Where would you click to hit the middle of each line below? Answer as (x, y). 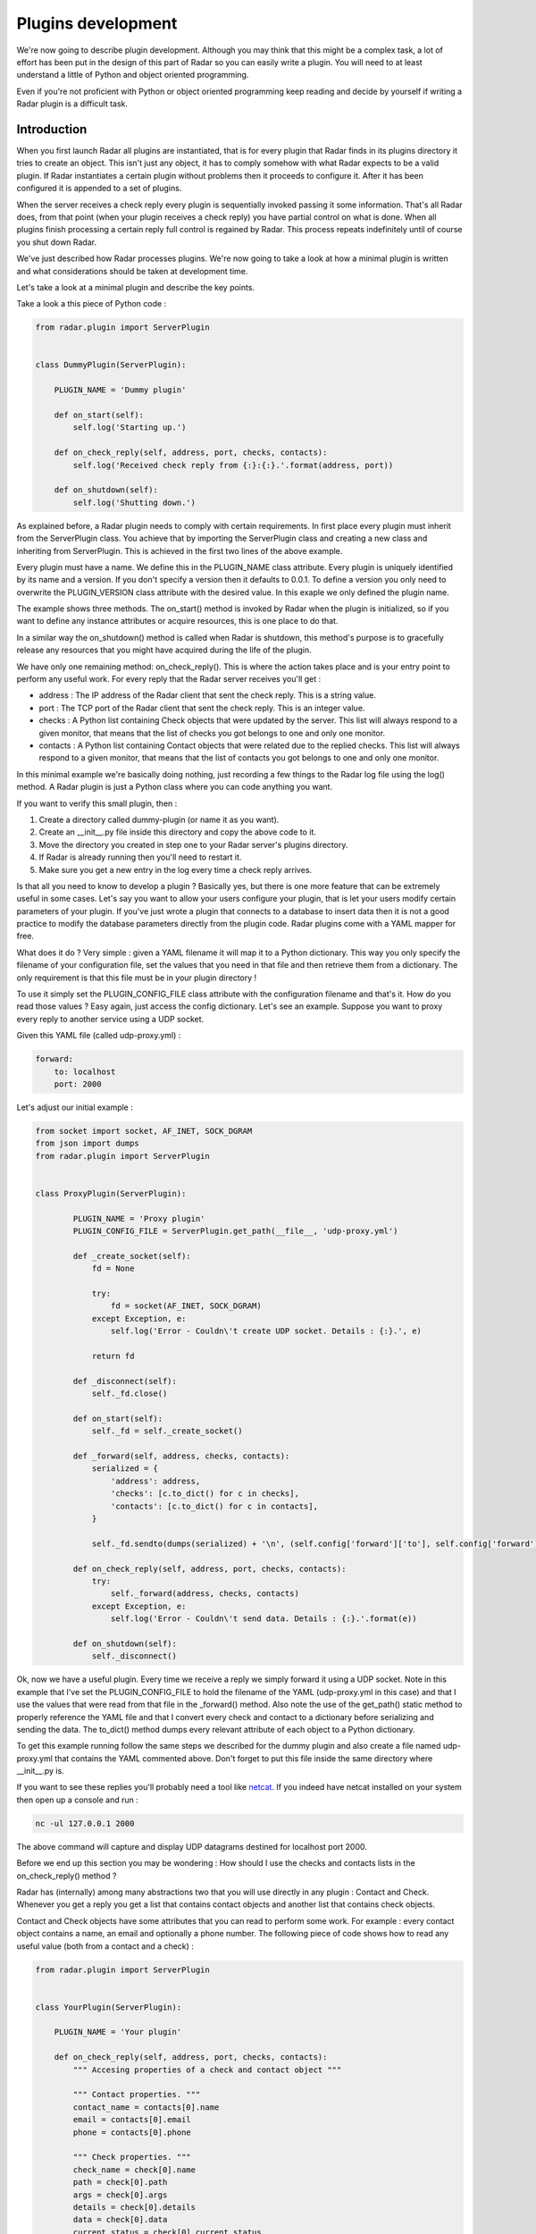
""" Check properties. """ (132, 2157)
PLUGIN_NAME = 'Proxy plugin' (139, 1218)
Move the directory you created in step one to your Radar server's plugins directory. (193, 844)
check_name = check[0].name (134, 2170)
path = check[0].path (120, 2182)
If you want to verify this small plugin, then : (97, 803)
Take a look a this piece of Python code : (92, 304)
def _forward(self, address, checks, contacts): (181, 1456)
